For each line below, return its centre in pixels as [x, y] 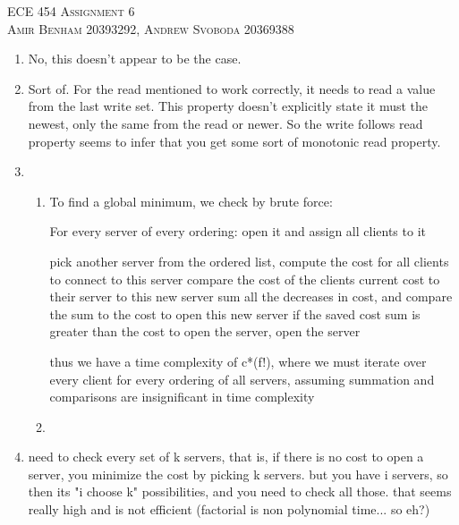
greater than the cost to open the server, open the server [205, 331]
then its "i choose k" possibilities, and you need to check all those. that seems [240, 491]
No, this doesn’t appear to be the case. [135, 59]
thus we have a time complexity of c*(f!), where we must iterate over [238, 361]
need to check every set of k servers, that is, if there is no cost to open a [226, 457]
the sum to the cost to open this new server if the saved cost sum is [235, 313]
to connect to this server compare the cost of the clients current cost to [245, 279]
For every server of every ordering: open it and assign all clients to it [238, 231]
